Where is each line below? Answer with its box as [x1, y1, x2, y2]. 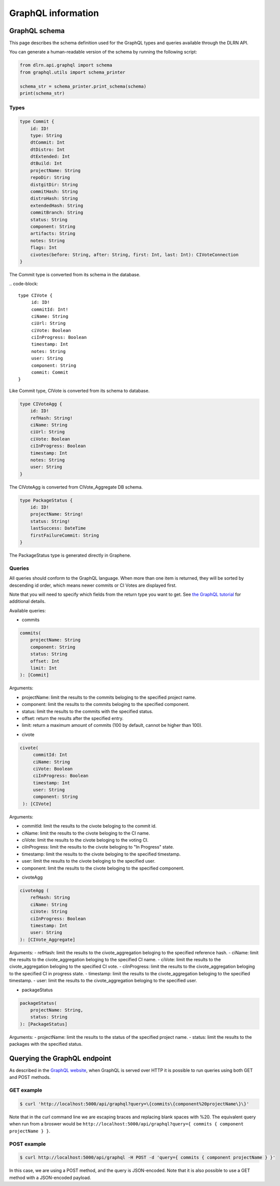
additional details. [9, 598, 46, 604]
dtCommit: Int [30, 140, 65, 145]
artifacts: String [30, 231, 75, 236]
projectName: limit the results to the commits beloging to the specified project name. [21, 694, 196, 700]
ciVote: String [30, 909, 67, 915]
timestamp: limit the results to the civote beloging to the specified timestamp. [21, 851, 181, 857]
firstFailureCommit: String [30, 532, 99, 538]
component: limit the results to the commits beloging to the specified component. [21, 701, 189, 707]
